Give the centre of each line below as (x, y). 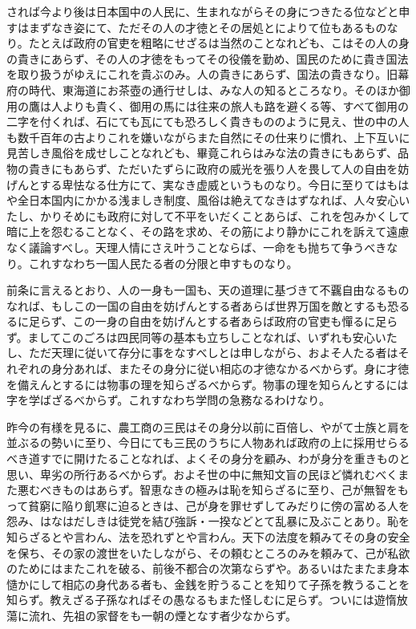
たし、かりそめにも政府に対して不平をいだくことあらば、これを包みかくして (208, 215)
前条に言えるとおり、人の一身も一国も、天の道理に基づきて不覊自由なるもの (208, 290)
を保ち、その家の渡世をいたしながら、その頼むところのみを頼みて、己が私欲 (208, 552)
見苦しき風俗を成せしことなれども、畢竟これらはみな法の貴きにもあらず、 (202, 153)
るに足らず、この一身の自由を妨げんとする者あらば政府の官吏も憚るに (191, 321)
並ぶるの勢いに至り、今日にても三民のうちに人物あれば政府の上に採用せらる (208, 442)
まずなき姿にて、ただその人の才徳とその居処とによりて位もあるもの (208, 27)
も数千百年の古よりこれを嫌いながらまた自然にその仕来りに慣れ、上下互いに (208, 137)
